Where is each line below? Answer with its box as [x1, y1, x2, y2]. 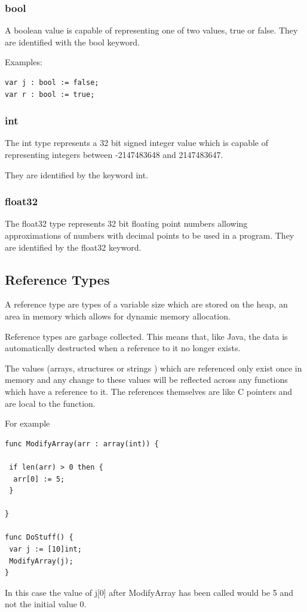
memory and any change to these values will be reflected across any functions [5, 373, 288, 386]
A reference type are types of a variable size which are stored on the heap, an [5, 298, 288, 310]
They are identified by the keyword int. [5, 168, 149, 181]
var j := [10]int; [9, 545, 82, 554]
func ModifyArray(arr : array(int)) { [5, 439, 159, 448]
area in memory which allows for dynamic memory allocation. [5, 309, 231, 322]
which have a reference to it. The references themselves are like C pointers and [5, 385, 293, 397]
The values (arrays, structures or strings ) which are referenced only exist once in [5, 361, 302, 374]
